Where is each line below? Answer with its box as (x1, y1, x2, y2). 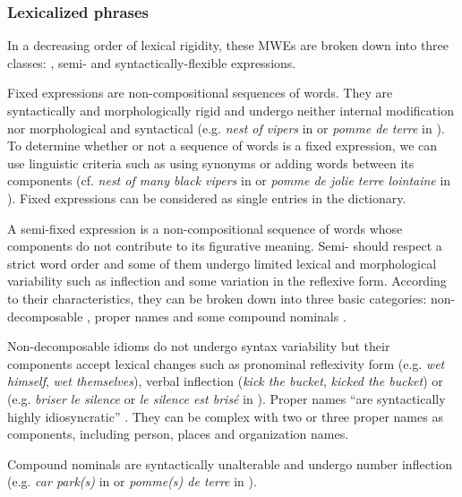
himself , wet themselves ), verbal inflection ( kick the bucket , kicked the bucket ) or (7, 372, 443, 390)
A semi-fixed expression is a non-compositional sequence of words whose (7, 219, 403, 237)
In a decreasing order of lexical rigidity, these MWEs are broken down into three (7, 36, 449, 55)
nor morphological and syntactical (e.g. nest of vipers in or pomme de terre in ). (7, 118, 445, 137)
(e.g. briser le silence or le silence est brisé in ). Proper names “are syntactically (7, 389, 446, 407)
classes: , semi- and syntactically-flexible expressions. (7, 53, 296, 72)
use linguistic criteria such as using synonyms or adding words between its (7, 153, 415, 172)
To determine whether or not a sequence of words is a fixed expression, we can (7, 136, 438, 155)
